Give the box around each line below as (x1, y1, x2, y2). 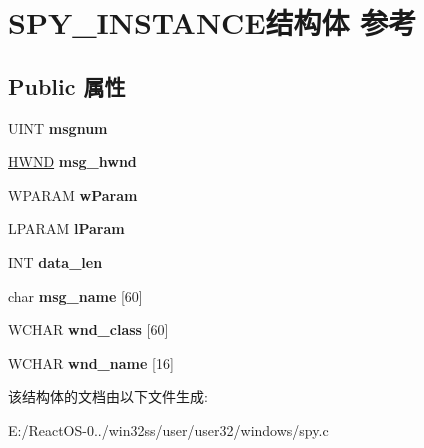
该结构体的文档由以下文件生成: (8, 386, 208, 407)
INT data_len (8, 251, 103, 272)
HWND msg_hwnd (8, 151, 137, 172)
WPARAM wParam (8, 184, 138, 205)
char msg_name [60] (8, 285, 143, 306)
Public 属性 (8, 70, 126, 101)
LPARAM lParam (8, 218, 125, 239)
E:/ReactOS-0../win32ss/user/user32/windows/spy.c (8, 419, 329, 440)
